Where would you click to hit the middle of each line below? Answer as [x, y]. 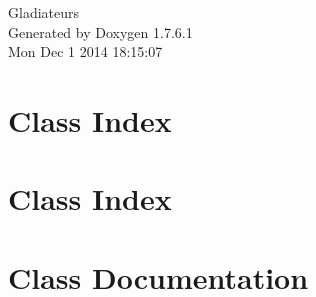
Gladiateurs [44, 12]
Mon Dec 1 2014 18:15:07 [85, 51]
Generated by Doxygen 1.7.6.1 [100, 31]
